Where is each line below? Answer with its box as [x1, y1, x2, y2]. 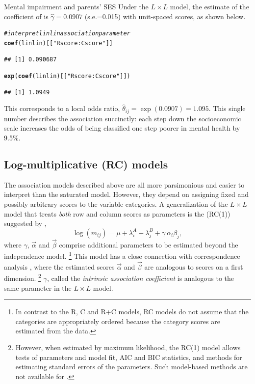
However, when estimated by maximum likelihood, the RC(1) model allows [15, 342, 241, 353]
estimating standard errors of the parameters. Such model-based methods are [15, 361, 248, 372]
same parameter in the [4, 282, 72, 293]
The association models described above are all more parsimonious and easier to [4, 179, 245, 190]
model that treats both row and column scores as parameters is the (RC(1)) [4, 208, 230, 219]
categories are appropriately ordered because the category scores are [15, 316, 220, 326]
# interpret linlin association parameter [4, 30, 130, 37]
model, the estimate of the [170, 1, 249, 11]
